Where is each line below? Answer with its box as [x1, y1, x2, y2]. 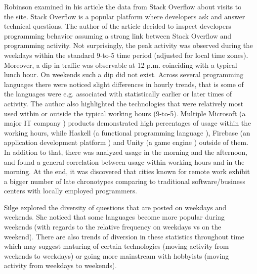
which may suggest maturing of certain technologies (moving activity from [4, 241, 229, 251]
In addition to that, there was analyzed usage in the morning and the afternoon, [4, 146, 248, 157]
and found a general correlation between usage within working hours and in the [4, 156, 245, 167]
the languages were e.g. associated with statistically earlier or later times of [4, 89, 232, 99]
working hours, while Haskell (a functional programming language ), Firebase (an [4, 127, 251, 137]
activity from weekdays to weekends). [4, 260, 117, 271]
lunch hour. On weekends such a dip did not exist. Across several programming [4, 69, 244, 80]
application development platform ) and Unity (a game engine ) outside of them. [4, 137, 249, 147]
